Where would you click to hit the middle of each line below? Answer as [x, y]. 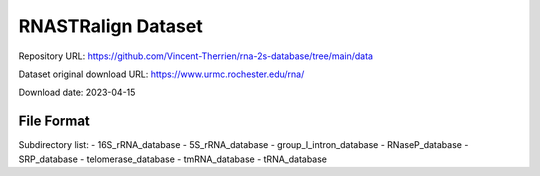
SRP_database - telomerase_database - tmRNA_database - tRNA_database [173, 159]
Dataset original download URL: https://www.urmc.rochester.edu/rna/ [161, 74]
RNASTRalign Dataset [111, 26]
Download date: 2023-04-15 [77, 92]
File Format [54, 121]
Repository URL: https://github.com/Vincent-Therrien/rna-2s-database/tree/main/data [196, 56]
